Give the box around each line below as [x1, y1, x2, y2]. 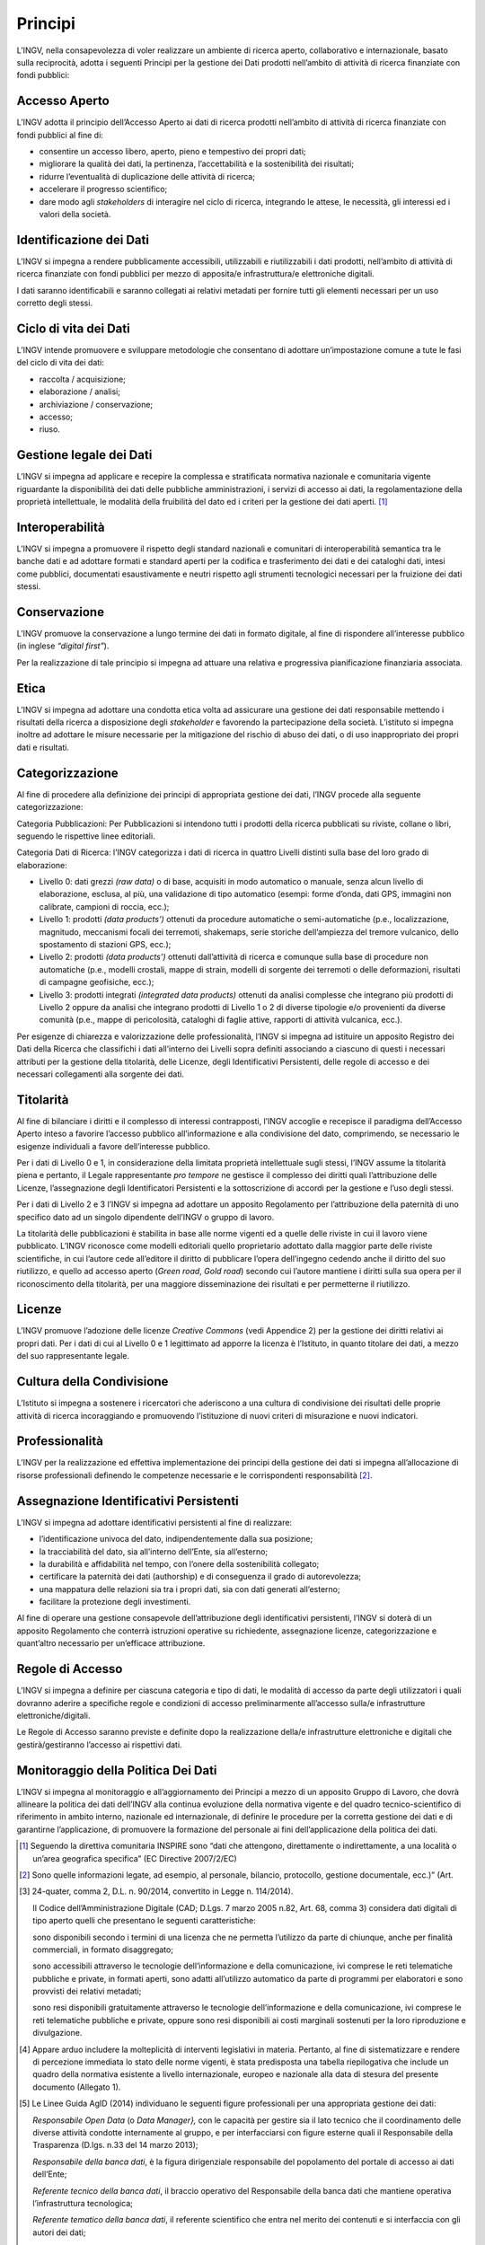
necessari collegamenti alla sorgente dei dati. [16, 1069, 184, 1079]
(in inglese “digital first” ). [16, 640, 110, 651]
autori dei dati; [32, 2227, 86, 2238]
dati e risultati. [16, 742, 70, 753]
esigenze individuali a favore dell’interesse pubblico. [16, 1140, 211, 1151]
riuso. [39, 424, 60, 435]
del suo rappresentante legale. [16, 1351, 130, 1361]
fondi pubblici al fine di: [16, 129, 103, 140]
